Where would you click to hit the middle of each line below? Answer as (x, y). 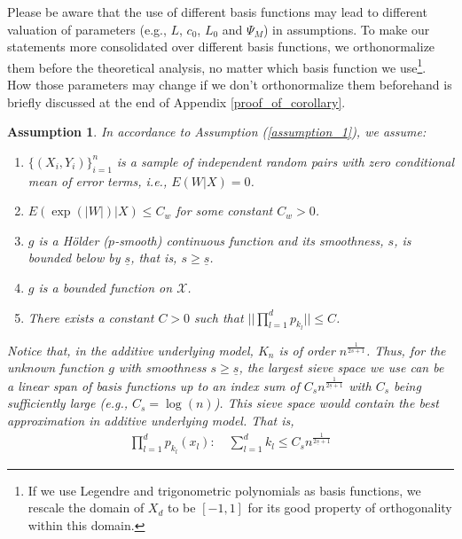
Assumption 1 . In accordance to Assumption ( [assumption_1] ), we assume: (217, 132)
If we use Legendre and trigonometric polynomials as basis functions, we (224, 490)
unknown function (56, 367)
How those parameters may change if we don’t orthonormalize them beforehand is (230, 85)
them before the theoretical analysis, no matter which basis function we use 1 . (217, 66)
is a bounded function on (106, 287)
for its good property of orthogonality (350, 508)
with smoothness (162, 367)
